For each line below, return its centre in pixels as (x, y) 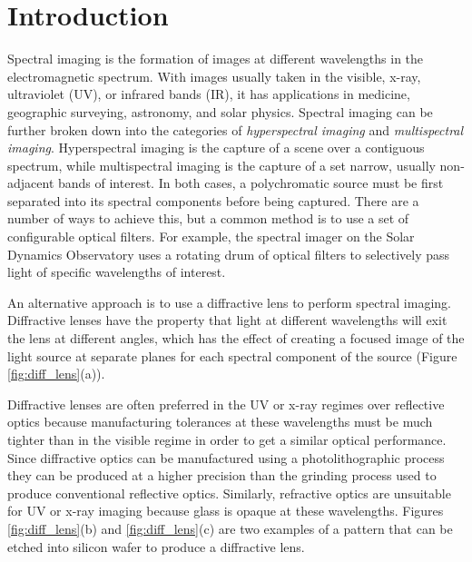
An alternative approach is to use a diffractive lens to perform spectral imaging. (229, 302)
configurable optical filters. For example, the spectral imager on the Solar (211, 237)
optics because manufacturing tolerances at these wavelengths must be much (220, 422)
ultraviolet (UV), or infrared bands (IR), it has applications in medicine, (209, 94)
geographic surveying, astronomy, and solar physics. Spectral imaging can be (220, 111)
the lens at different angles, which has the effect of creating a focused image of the (236, 338)
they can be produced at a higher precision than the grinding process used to (222, 475)
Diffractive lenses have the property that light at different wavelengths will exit (227, 320)
